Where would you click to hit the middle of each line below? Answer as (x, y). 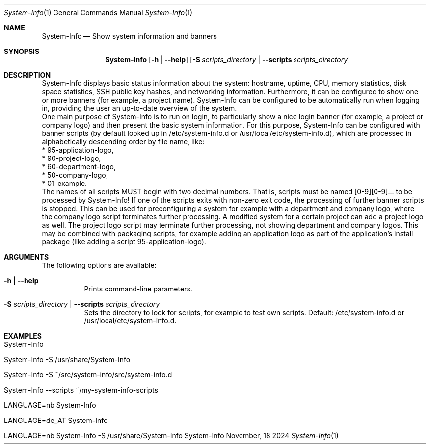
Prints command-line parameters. (138, 289)
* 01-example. (65, 183)
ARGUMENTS (27, 257)
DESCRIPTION (27, 75)
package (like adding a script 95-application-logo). (124, 242)
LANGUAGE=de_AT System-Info (56, 420)
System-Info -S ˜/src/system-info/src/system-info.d (88, 375)
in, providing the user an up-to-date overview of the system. (139, 108)
